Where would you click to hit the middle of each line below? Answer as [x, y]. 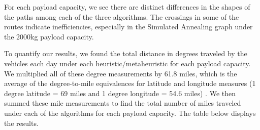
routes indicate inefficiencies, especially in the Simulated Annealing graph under [128, 27]
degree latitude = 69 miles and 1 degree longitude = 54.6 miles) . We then [120, 93]
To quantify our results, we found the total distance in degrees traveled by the [126, 53]
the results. [21, 123]
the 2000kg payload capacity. [49, 36]
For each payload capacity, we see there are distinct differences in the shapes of [127, 7]
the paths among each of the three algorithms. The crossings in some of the [122, 16]
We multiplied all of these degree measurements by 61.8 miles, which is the [121, 73]
